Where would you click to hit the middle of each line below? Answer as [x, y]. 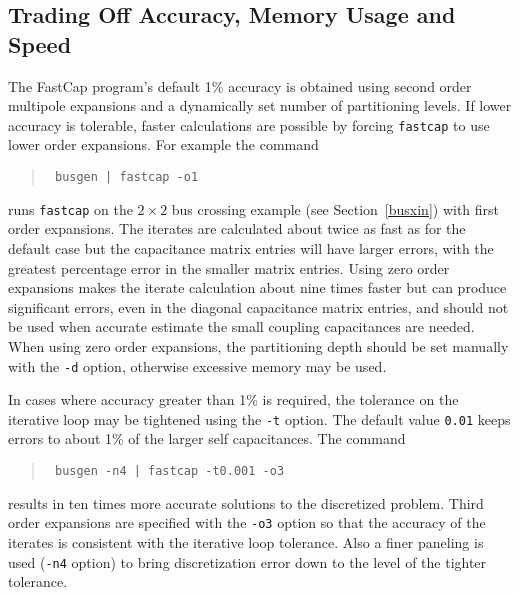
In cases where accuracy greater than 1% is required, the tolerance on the [233, 399]
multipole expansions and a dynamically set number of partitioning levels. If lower [260, 105]
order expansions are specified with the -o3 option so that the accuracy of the [247, 522]
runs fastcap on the [70, 208]
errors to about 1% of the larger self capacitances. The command [207, 438]
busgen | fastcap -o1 [126, 177]
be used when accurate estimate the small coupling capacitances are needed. [241, 326]
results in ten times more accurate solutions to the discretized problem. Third [246, 502]
